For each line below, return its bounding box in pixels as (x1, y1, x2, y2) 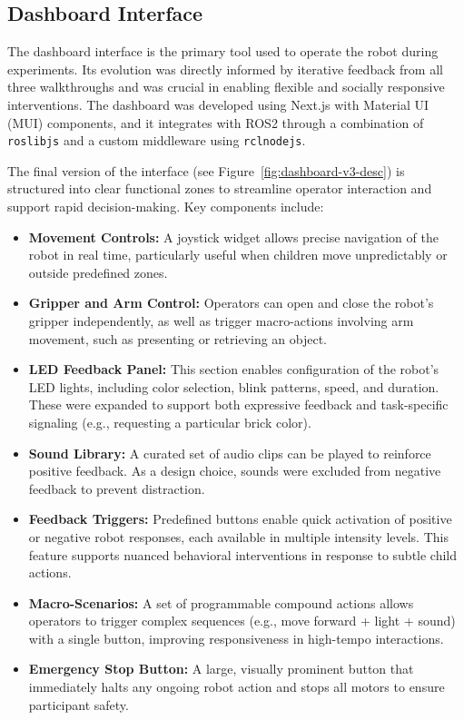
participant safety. (28, 695, 129, 714)
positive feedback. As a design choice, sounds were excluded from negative (28, 461, 441, 480)
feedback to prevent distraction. (28, 478, 205, 498)
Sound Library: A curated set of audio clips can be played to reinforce (28, 443, 431, 462)
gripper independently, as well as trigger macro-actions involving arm (28, 311, 414, 330)
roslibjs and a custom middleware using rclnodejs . (7, 131, 306, 150)
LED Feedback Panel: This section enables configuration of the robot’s (28, 360, 439, 379)
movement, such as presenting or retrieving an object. (28, 329, 327, 348)
